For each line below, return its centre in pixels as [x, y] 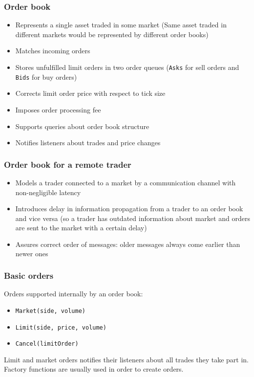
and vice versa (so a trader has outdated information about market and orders [133, 218]
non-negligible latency [48, 192]
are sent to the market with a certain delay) [81, 228]
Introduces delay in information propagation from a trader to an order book [129, 209]
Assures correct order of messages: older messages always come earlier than [128, 244]
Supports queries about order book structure [82, 126]
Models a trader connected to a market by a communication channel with [126, 182]
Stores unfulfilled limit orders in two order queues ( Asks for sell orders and [127, 67]
